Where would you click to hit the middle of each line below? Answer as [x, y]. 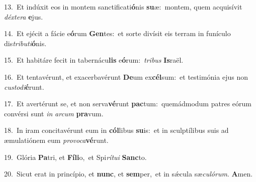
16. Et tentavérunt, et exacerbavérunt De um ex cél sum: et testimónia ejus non [126, 76]
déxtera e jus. [24, 16]
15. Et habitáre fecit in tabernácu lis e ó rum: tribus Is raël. [94, 60]
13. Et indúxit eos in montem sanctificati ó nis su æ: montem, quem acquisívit [123, 7]
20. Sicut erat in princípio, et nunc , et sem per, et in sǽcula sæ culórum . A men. [129, 174]
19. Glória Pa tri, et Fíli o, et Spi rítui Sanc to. [75, 157]
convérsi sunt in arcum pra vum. [54, 113]
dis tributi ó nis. [25, 43]
